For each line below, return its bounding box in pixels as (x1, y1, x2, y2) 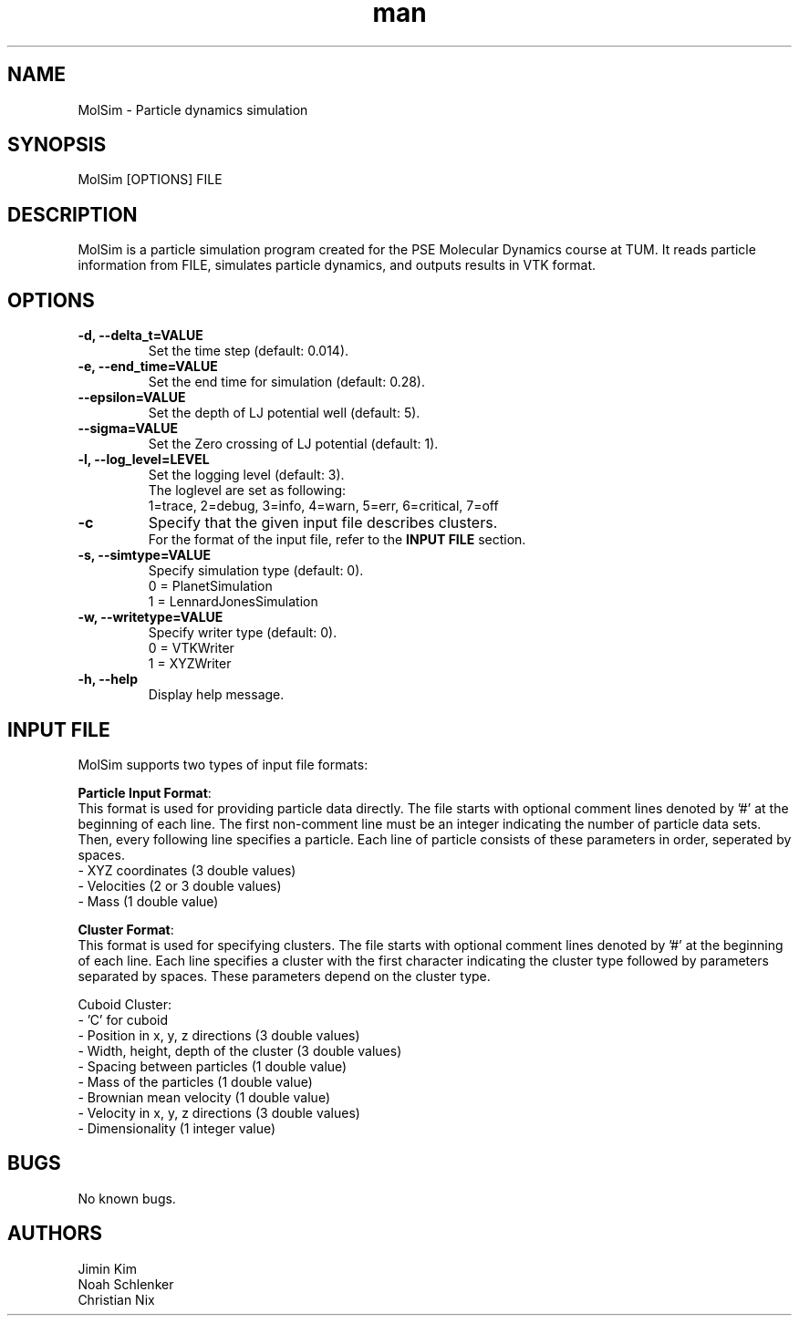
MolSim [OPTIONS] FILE (78, 171, 223, 188)
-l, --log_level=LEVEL (78, 451, 210, 468)
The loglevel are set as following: (148, 482, 347, 499)
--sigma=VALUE (78, 420, 178, 437)
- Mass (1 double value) (78, 893, 219, 909)
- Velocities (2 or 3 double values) (78, 877, 282, 894)
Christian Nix (78, 1291, 155, 1307)
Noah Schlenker (78, 1276, 174, 1292)
